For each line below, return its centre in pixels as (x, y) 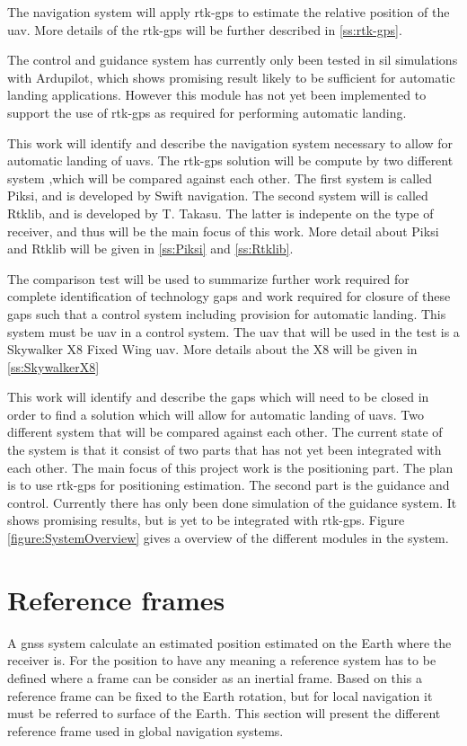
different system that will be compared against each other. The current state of (225, 432)
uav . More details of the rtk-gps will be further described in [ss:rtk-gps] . (205, 29)
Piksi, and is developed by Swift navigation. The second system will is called (218, 195)
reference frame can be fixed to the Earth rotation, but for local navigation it (220, 695)
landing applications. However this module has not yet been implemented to (217, 95)
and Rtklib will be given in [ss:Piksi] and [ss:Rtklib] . (150, 249)
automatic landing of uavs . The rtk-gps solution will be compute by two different (230, 160)
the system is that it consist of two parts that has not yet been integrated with (225, 450)
